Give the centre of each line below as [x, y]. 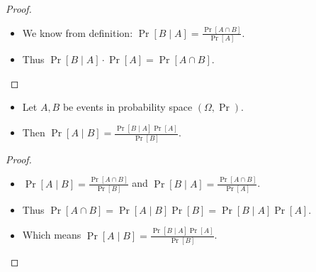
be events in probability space [128, 107]
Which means [52, 235]
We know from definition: [78, 32]
